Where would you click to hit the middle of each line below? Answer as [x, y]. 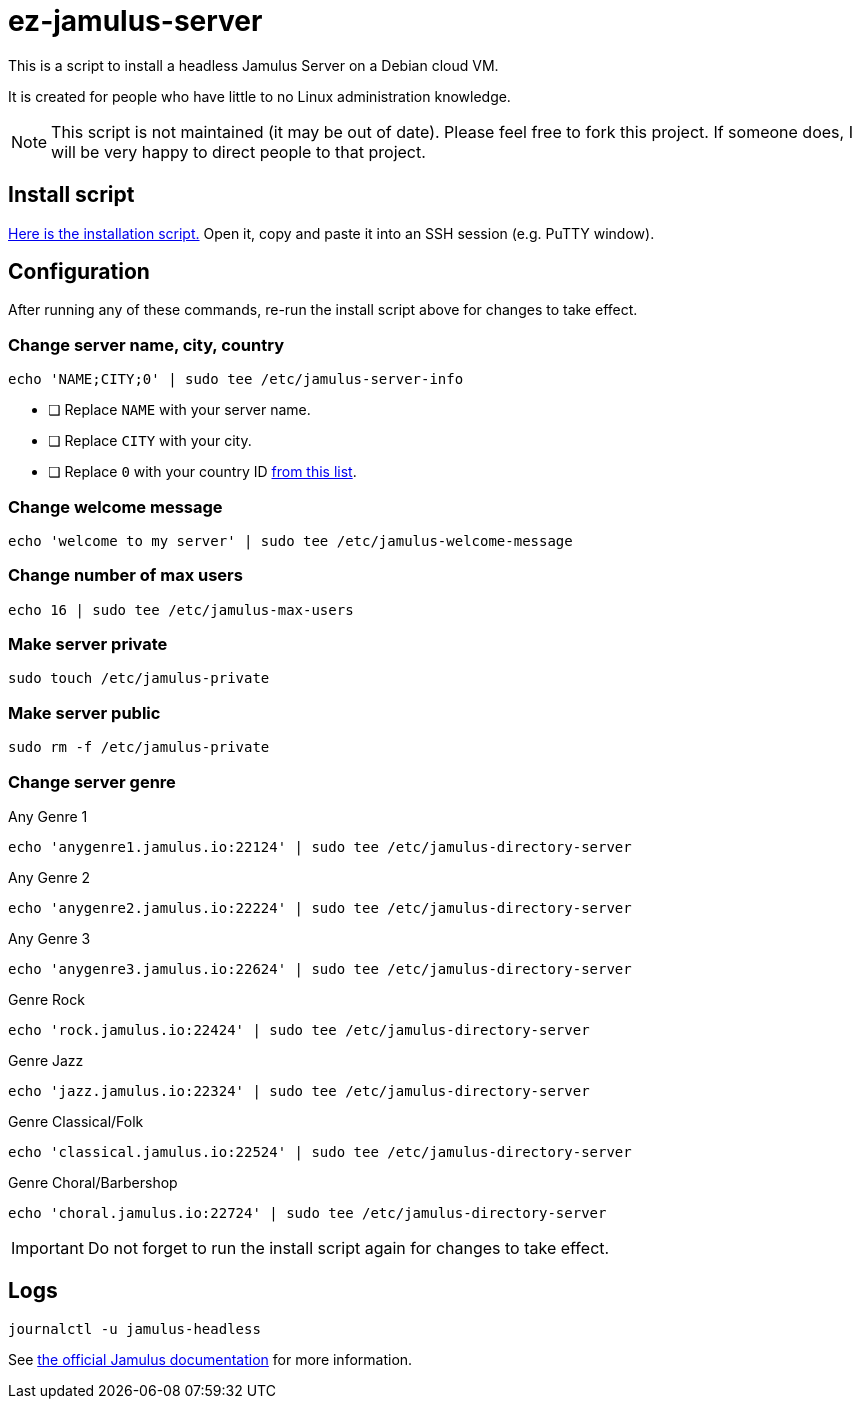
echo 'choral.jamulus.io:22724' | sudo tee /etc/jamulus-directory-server [307, 1212]
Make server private [88, 644]
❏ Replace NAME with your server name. [179, 410]
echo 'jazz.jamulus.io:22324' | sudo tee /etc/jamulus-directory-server [299, 1090]
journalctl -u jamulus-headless [134, 1328]
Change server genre [92, 781]
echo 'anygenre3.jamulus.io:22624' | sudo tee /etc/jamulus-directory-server [320, 968]
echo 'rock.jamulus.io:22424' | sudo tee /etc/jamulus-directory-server [299, 1029]
